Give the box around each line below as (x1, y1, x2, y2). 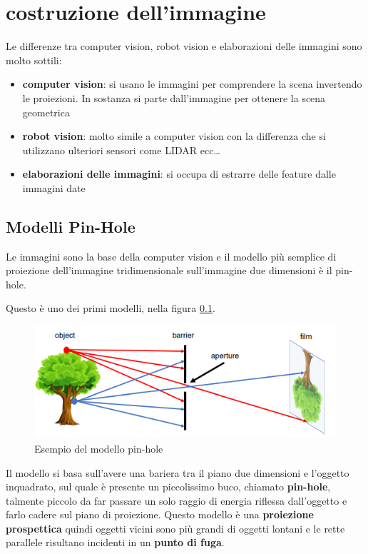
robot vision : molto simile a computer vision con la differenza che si (22, 129, 326, 143)
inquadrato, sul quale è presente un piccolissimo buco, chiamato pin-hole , (6, 479, 331, 494)
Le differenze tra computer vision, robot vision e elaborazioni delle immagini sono (6, 39, 362, 54)
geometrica (22, 104, 70, 119)
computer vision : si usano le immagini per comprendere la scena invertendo (22, 76, 362, 91)
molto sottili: (6, 52, 62, 67)
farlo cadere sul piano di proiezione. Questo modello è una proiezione (6, 507, 314, 522)
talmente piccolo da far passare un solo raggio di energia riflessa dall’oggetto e (6, 493, 347, 508)
